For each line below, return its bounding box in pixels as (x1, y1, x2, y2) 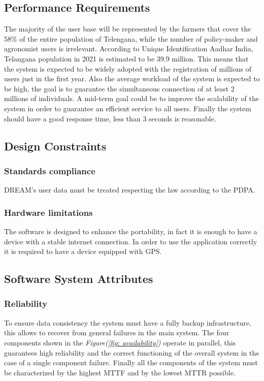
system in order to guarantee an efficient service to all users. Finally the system (4, 103, 251, 113)
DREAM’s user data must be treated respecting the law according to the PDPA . (4, 184, 255, 195)
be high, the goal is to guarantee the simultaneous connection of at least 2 (4, 83, 235, 93)
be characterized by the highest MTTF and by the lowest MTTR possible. (4, 367, 236, 377)
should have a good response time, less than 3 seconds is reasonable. (4, 113, 216, 123)
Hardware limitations (4, 206, 93, 218)
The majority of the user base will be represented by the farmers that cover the (4, 23, 251, 34)
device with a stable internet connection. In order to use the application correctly (4, 236, 257, 246)
